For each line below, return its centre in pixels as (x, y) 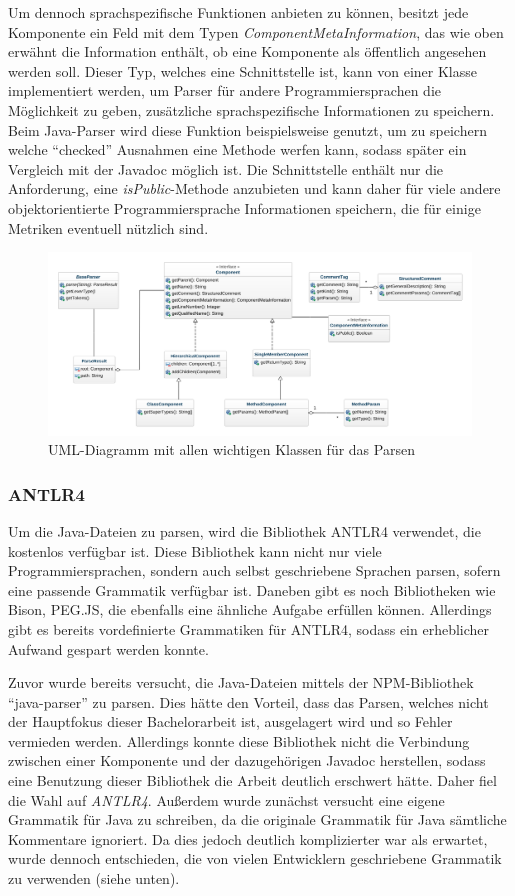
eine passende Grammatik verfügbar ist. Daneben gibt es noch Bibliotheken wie (252, 589)
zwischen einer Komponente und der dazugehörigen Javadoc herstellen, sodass (247, 760)
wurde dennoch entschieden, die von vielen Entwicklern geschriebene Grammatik (255, 858)
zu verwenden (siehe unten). (94, 878)
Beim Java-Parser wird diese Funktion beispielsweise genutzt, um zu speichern (247, 129)
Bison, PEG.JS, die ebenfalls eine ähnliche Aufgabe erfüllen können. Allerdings (250, 609)
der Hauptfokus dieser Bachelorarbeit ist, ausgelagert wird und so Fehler (230, 721)
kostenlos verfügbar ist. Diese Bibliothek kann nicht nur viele (195, 550)
